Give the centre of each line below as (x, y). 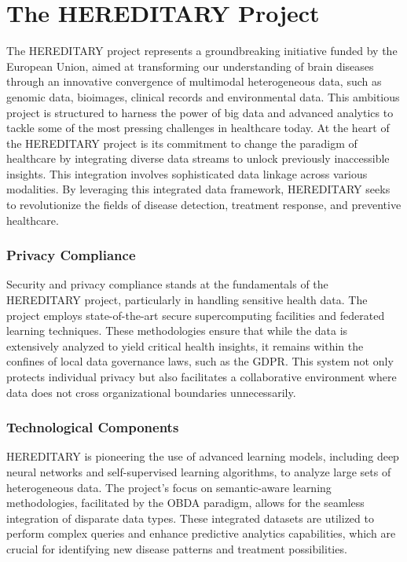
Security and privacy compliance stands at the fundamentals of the (167, 284)
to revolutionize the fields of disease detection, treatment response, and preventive (204, 205)
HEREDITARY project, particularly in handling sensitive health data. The (187, 300)
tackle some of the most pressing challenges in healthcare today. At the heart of (198, 128)
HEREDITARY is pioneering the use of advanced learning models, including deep (203, 456)
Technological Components (93, 427)
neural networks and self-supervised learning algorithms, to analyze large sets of (199, 472)
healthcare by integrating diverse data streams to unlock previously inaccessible (198, 158)
